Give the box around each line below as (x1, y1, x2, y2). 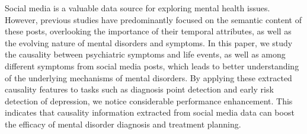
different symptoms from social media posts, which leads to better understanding (5, 59, 299, 72)
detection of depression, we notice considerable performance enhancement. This (5, 94, 293, 107)
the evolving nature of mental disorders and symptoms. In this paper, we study (5, 36, 293, 49)
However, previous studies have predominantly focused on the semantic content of (5, 13, 302, 25)
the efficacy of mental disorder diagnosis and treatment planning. (5, 117, 241, 130)
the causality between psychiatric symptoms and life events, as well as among (5, 48, 286, 60)
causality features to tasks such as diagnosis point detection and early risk (5, 83, 274, 95)
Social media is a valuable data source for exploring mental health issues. (5, 2, 270, 14)
